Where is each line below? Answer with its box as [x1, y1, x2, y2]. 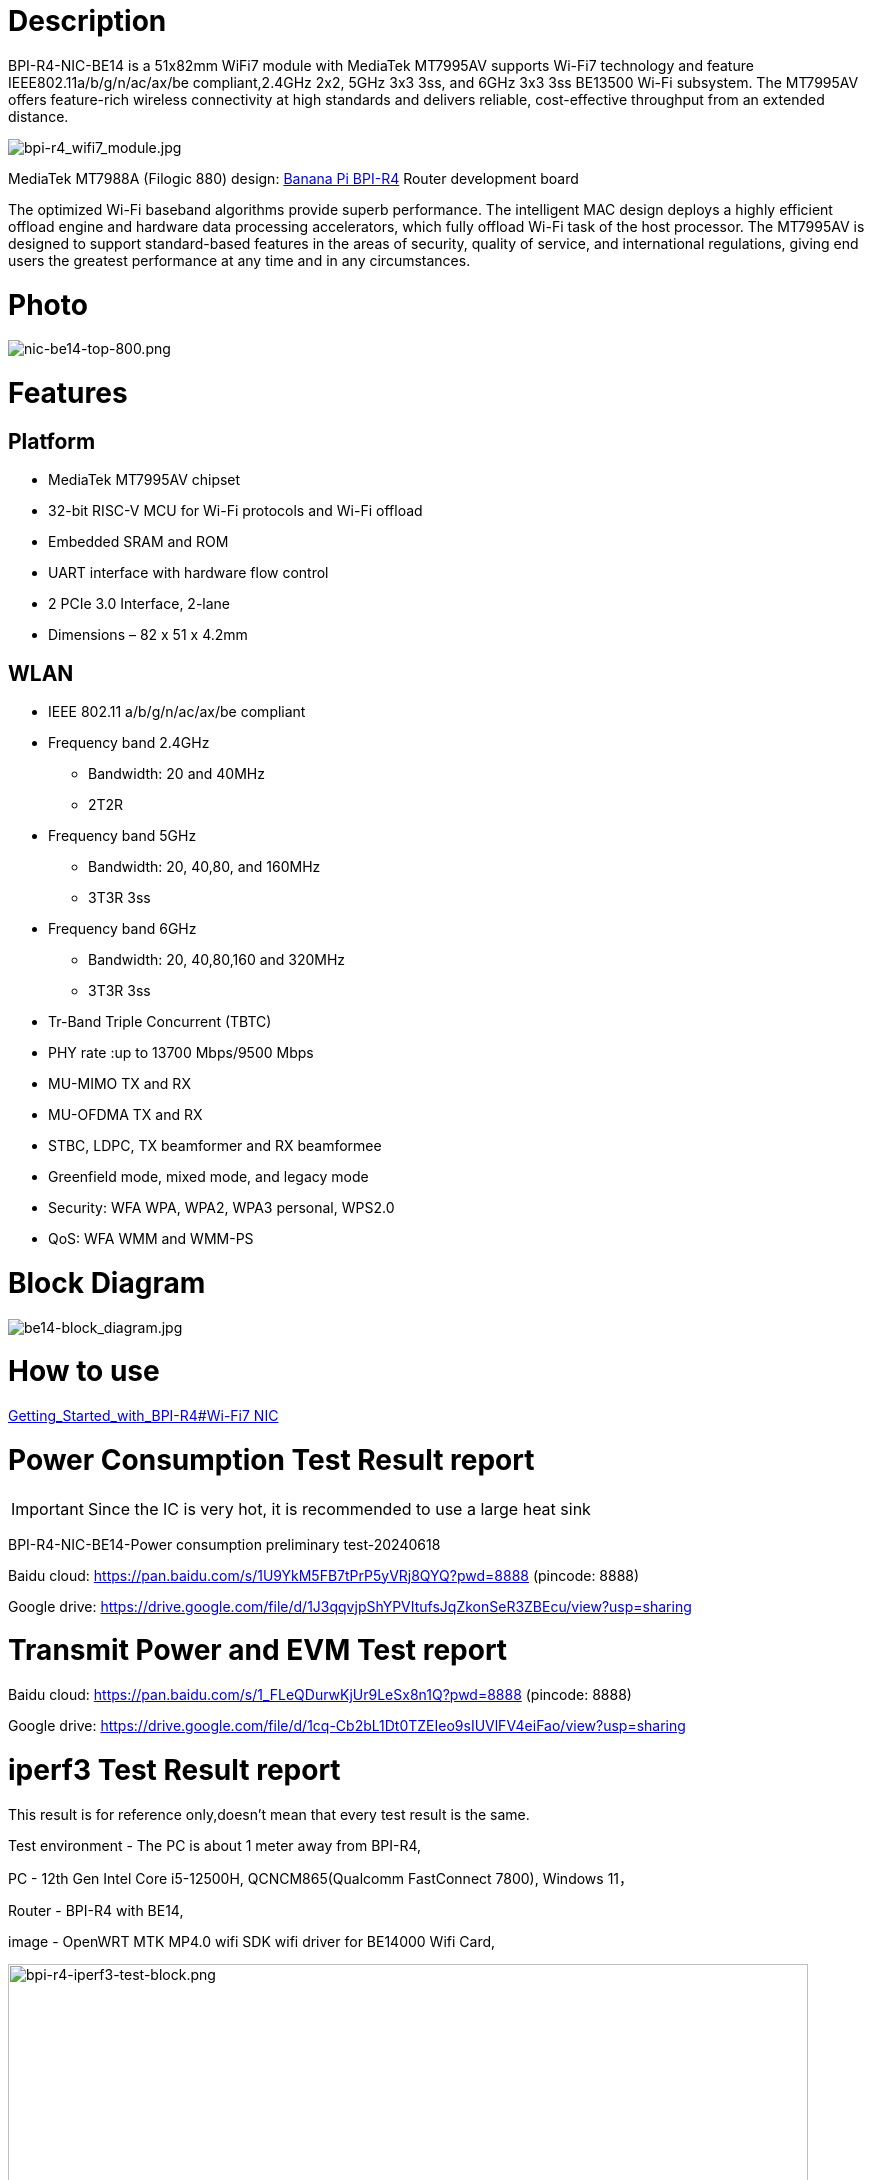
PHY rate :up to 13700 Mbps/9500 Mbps [48, 1044, 314, 1062]
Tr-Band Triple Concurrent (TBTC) [48, 1013, 272, 1031]
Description [8, 4, 167, 38]
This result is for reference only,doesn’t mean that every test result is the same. [8, 1805, 530, 1823]
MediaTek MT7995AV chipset [48, 471, 241, 489]
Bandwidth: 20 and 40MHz [88, 765, 265, 783]
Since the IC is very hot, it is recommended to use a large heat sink [87, 1498, 591, 1519]
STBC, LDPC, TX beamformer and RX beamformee [48, 1137, 382, 1155]
